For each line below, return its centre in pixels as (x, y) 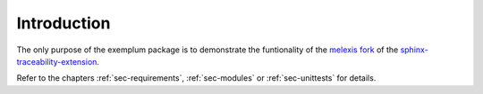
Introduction (64, 23)
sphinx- (414, 50)
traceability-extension (57, 61)
